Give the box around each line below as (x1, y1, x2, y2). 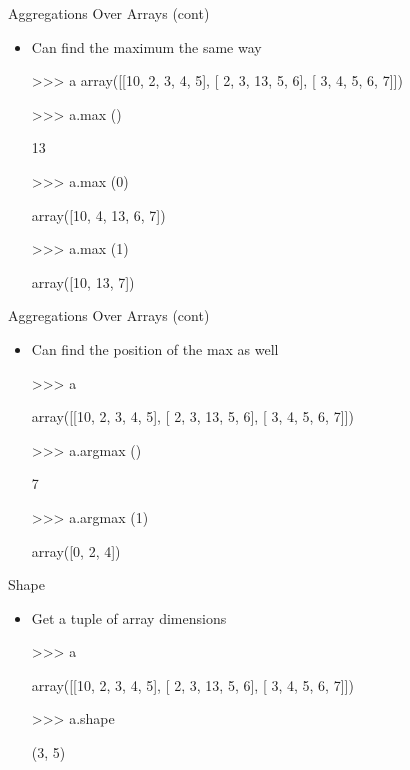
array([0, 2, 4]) (31, 540, 121, 561)
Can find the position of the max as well (31, 338, 279, 359)
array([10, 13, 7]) (31, 271, 135, 292)
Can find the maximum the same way (31, 36, 262, 57)
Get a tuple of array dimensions (31, 607, 227, 628)
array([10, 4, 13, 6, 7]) (31, 204, 166, 225)
